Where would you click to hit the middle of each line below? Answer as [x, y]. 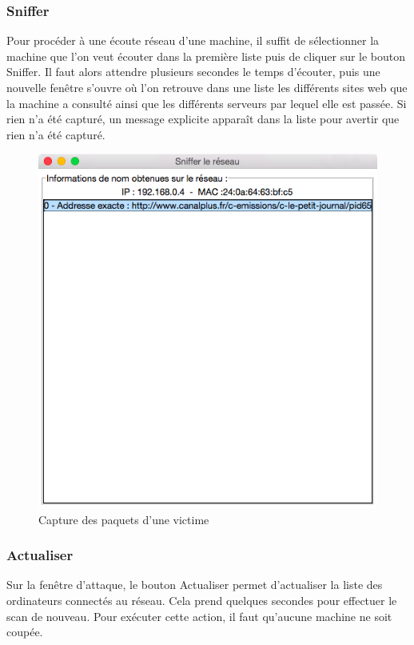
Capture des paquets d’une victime [124, 519]
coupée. [25, 632]
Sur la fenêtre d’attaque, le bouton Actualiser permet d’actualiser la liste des [195, 585]
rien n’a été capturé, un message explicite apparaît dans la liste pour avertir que [203, 119]
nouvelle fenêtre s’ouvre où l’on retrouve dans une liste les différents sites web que [207, 87]
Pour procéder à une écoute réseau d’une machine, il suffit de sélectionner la [193, 40]
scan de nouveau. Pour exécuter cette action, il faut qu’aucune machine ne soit [199, 616]
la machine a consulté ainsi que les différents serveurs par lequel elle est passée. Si [207, 103]
